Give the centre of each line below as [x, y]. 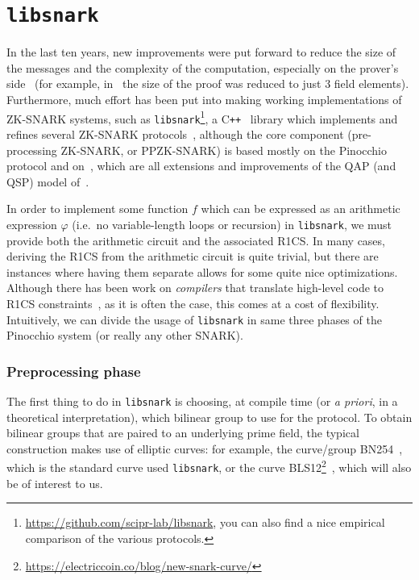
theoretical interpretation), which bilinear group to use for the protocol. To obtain [209, 417]
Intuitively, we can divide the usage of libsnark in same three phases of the [194, 319]
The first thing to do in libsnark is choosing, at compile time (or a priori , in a [202, 401]
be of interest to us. [55, 483]
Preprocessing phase [74, 371]
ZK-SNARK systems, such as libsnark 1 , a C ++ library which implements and [202, 117]
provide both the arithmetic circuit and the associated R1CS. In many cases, [196, 240]
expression [32, 224]
